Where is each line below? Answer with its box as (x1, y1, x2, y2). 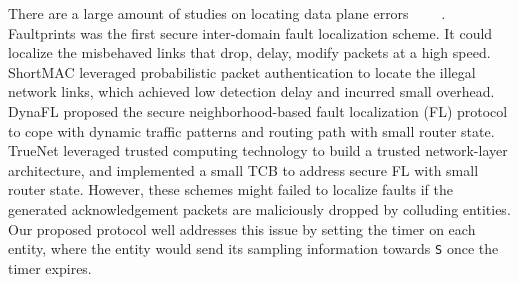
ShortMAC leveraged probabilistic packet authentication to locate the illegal (8, 61, 476, 82)
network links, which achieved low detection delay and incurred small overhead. (8, 81, 495, 102)
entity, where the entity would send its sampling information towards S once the (8, 238, 499, 259)
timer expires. (8, 257, 92, 278)
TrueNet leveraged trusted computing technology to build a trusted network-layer (8, 140, 508, 161)
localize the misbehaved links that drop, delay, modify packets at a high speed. (8, 42, 491, 63)
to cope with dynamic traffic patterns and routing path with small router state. (8, 120, 495, 141)
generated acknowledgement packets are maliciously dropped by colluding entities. (8, 198, 511, 219)
